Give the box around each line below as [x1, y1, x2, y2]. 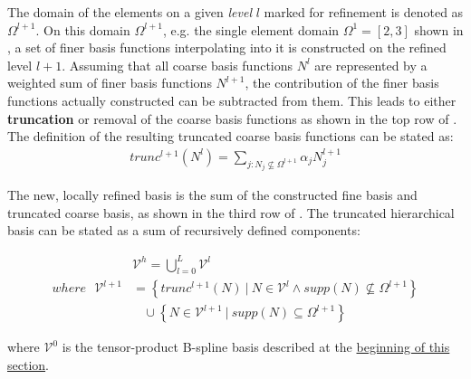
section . [7, 355, 49, 374]
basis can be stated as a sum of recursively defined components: [7, 221, 360, 240]
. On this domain [35, 20, 130, 39]
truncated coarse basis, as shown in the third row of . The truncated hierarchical [7, 203, 455, 222]
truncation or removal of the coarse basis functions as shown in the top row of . [7, 109, 457, 128]
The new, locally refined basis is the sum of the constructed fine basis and [7, 185, 418, 204]
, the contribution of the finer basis [245, 73, 439, 92]
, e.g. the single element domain [162, 20, 340, 39]
